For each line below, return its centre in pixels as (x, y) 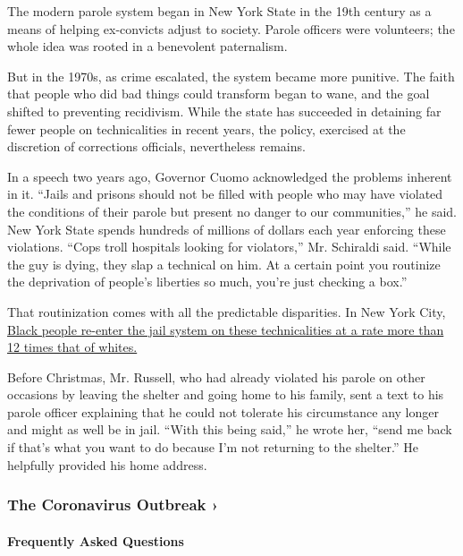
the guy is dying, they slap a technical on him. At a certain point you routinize (224, 264)
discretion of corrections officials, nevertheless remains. (156, 146)
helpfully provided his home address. (107, 464)
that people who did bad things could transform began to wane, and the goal (219, 94)
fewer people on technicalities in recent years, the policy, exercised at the (206, 128)
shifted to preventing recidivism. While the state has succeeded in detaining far (224, 111)
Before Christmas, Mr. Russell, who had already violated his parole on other (216, 376)
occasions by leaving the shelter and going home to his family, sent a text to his (226, 394)
